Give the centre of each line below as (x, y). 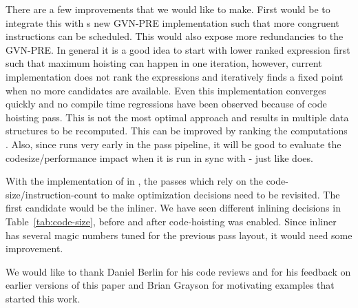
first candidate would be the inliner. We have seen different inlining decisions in (173, 208)
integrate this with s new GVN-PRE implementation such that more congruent (172, 22)
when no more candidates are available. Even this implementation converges (166, 90)
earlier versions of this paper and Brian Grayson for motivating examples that (170, 285)
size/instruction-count (52, 194)
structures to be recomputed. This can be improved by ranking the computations (177, 131)
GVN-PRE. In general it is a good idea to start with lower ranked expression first (178, 49)
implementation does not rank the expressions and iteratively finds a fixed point (175, 76)
